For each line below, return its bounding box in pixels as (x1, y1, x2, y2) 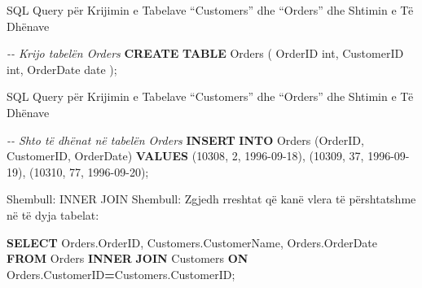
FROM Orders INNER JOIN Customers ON (7, 250, 248, 267)
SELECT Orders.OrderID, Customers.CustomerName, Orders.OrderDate (7, 233, 378, 251)
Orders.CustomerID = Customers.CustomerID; (7, 265, 235, 282)
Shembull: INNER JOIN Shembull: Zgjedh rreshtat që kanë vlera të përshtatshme (7, 190, 416, 207)
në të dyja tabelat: (7, 206, 99, 223)
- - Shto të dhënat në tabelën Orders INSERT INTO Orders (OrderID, (7, 131, 364, 148)
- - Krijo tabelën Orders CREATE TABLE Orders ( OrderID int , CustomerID (7, 45, 404, 62)
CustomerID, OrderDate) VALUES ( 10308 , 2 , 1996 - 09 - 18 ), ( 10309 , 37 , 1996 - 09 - (7, 147, 410, 164)
